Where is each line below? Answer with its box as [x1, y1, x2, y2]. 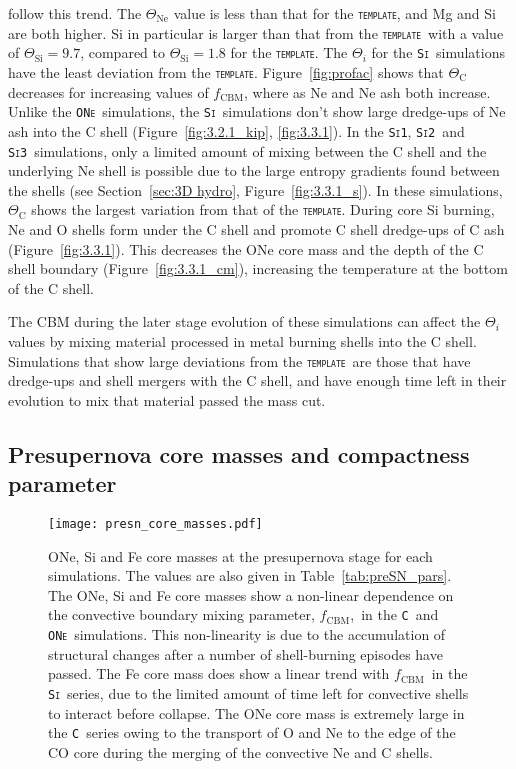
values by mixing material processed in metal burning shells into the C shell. [8, 331, 477, 351]
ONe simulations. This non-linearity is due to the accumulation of [48, 624, 446, 645]
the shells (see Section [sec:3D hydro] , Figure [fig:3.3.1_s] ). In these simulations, [8, 179, 503, 200]
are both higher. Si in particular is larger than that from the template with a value [8, 22, 504, 43]
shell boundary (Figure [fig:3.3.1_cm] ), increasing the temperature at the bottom [8, 258, 508, 279]
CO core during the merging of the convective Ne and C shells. [48, 741, 433, 762]
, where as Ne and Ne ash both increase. [244, 81, 491, 102]
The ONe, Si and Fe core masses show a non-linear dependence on [48, 584, 454, 605]
